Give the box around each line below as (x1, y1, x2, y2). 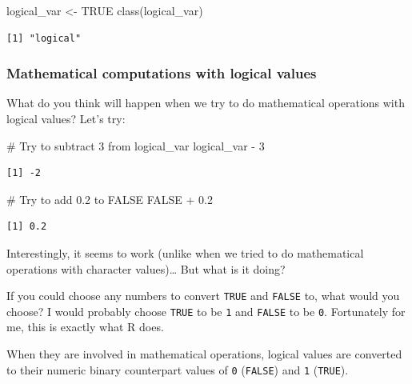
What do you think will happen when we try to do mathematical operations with (6, 94, 405, 111)
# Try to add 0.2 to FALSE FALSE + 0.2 (6, 190, 213, 207)
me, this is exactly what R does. (6, 318, 164, 335)
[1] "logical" (6, 32, 82, 44)
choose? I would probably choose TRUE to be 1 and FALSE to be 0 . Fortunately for (6, 302, 406, 319)
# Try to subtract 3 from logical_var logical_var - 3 (6, 137, 265, 154)
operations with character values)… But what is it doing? (6, 260, 286, 277)
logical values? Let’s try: (6, 110, 126, 126)
